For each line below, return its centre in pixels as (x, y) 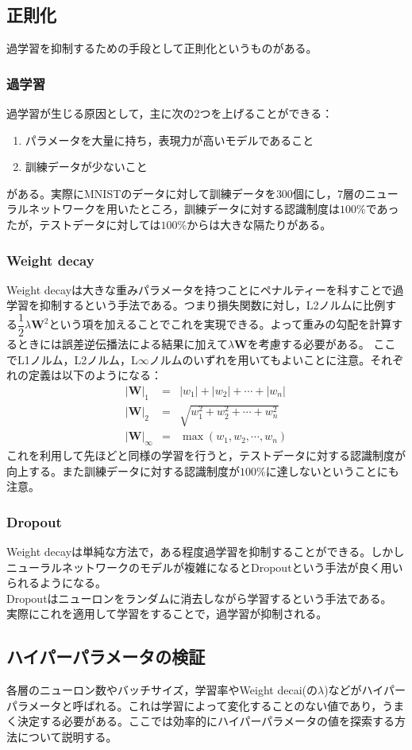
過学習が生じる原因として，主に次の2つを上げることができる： (170, 113)
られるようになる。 (56, 583)
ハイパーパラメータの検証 (106, 657)
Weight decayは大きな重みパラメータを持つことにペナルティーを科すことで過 (205, 289)
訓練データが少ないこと (86, 167)
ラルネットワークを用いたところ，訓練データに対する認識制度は (173, 209)
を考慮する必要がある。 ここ (322, 344)
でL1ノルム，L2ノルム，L (72, 359)
